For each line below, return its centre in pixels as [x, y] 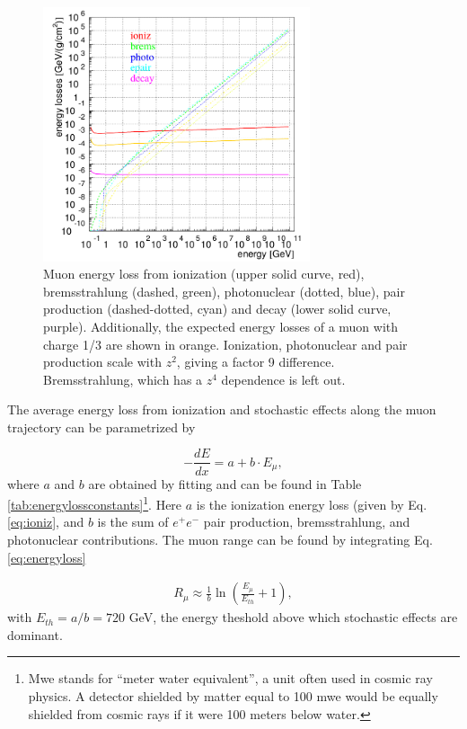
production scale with [102, 362]
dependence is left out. [283, 379]
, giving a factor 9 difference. [256, 362]
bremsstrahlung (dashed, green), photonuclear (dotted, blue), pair [224, 291]
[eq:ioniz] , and [46, 522]
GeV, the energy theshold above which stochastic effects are [293, 617]
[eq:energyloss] [47, 557]
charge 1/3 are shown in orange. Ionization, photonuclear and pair [225, 344]
